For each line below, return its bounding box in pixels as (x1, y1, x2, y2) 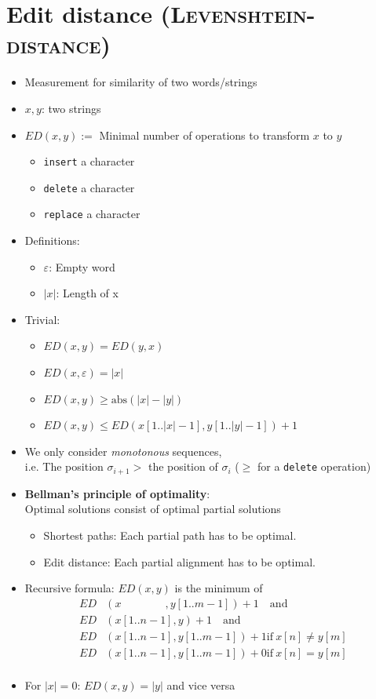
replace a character (43, 206, 141, 222)
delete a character (43, 179, 135, 195)
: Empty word (49, 258, 115, 275)
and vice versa (166, 676, 235, 693)
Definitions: (24, 232, 80, 249)
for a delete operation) (257, 458, 371, 475)
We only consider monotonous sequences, (24, 442, 222, 459)
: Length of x (56, 285, 119, 301)
